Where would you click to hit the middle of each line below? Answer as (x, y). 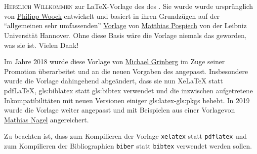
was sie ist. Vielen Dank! (41, 45)
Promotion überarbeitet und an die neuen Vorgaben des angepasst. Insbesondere (126, 71)
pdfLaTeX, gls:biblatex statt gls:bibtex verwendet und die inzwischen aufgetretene (128, 90)
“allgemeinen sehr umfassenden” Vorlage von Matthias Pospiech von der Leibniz (125, 25)
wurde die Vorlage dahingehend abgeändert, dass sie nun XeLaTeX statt (114, 81)
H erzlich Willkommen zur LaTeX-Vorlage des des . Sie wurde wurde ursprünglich (128, 6)
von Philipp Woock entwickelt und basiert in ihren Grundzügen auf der (112, 16)
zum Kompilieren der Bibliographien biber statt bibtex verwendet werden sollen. (128, 145)
